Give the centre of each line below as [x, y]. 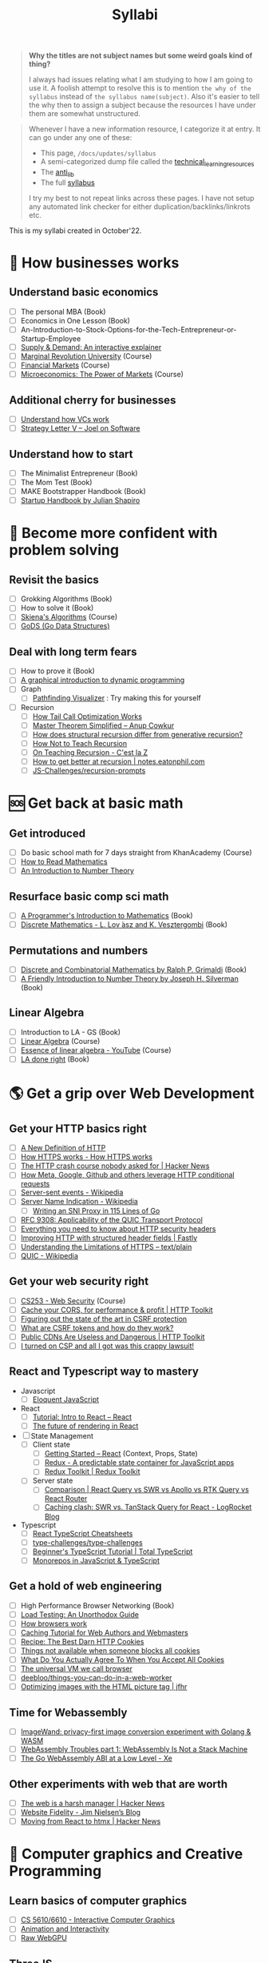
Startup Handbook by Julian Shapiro [80, 500]
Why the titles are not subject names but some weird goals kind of [140, 56]
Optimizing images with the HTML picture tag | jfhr [104, 1687]
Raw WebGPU [44, 1938]
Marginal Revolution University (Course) [86, 356]
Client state [51, 1445]
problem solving [64, 550]
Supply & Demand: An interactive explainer [91, 347]
